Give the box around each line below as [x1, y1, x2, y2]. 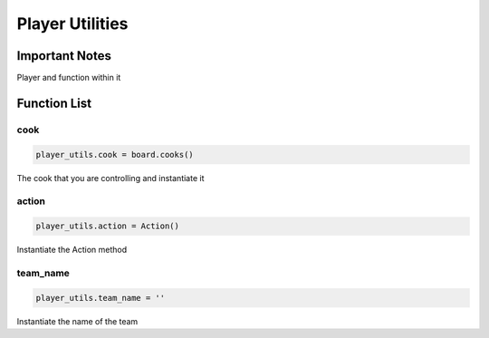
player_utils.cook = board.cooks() [35, 150, 194, 159]
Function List [16, 95, 92, 111]
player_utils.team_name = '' [35, 293, 166, 303]
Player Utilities [16, 14, 129, 34]
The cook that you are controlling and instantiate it [16, 172, 205, 183]
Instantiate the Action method [16, 245, 128, 256]
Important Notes [16, 48, 112, 63]
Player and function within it [16, 72, 121, 83]
